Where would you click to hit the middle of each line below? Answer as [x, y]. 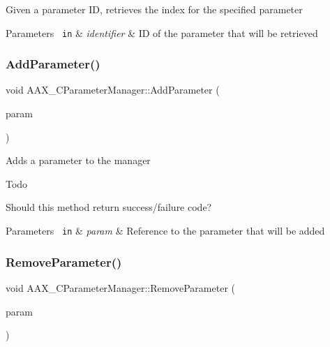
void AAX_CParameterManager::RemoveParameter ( [120, 287]
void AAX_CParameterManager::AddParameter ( [113, 90]
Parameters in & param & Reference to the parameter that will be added [165, 231]
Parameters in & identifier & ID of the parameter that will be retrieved [162, 32]
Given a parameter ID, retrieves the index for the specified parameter [154, 9]
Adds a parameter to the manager [78, 160]
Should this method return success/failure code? [109, 207]
